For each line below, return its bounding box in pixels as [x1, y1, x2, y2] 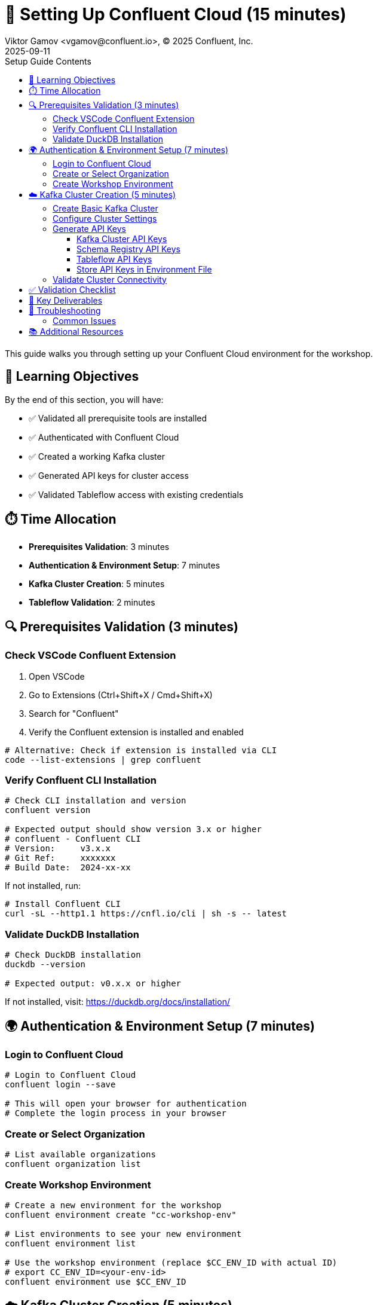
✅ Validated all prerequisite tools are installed [29, 412, 207, 423]
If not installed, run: [5, 881, 81, 891]
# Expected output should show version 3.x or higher [5, 824, 262, 835]
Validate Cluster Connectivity [53, 274, 167, 285]
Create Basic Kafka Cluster [53, 203, 158, 213]
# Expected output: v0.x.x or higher [5, 979, 182, 989]
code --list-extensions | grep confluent [5, 754, 201, 765]
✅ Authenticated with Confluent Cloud [29, 432, 179, 442]
